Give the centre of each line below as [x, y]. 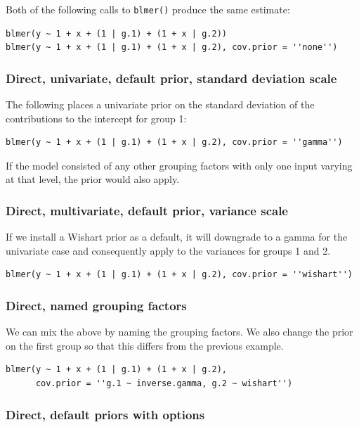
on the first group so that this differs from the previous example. [145, 345]
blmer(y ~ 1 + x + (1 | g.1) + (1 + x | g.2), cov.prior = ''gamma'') [174, 142]
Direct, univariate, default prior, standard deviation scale [171, 78]
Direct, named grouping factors [96, 305]
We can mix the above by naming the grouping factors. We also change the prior [179, 332]
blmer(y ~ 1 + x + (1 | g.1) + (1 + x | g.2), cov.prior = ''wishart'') [179, 275]
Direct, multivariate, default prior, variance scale [147, 210]
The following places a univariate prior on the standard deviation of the [160, 104]
